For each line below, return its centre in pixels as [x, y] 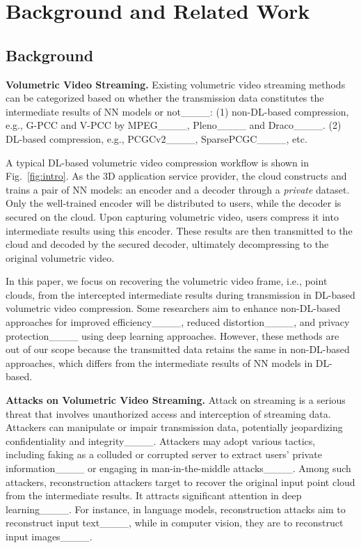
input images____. [49, 536]
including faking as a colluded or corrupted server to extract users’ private [164, 454]
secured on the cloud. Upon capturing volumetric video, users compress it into [172, 216]
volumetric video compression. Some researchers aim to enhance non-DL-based [173, 308]
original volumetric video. [60, 257]
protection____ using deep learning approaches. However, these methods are [173, 335]
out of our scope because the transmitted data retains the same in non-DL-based [178, 349]
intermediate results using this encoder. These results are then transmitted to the [179, 230]
